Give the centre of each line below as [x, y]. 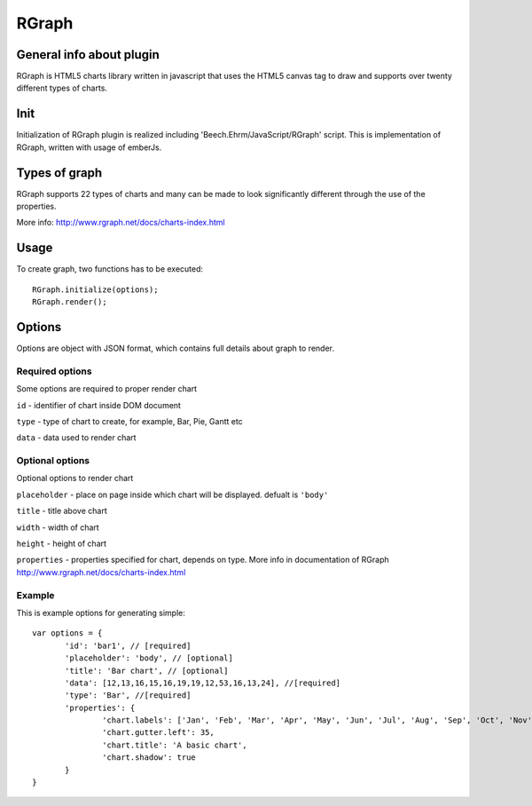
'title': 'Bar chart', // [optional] [147, 671]
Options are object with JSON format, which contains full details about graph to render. [175, 348]
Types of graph [59, 173]
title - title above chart [62, 511]
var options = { [67, 633]
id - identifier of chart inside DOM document [99, 405]
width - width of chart [58, 527]
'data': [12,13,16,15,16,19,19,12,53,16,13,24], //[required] [203, 683]
